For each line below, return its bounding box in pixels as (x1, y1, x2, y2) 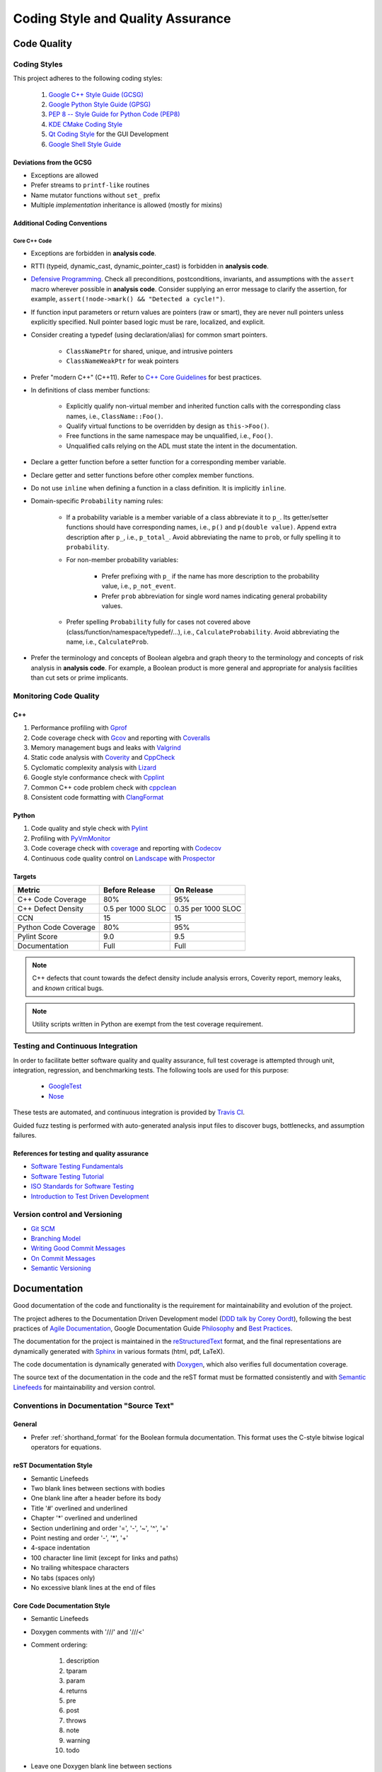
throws (66, 1716, 86, 1725)
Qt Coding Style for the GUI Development (48, 130, 169, 138)
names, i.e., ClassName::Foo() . (66, 412, 163, 420)
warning (66, 1736, 91, 1744)
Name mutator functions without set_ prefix (30, 191, 161, 199)
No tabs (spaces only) (30, 1574, 95, 1582)
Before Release (103, 885, 156, 895)
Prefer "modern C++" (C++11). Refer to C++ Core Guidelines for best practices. (30, 373, 262, 381)
